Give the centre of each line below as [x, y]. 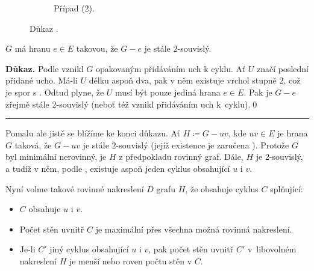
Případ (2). [74, 8]
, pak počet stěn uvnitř [191, 249]
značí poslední [283, 68]
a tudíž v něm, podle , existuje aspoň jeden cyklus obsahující [118, 168]
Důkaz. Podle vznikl [45, 68]
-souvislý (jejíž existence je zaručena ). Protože [203, 145]
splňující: [287, 188]
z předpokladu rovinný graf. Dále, [181, 157]
